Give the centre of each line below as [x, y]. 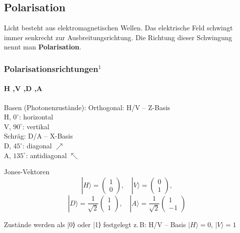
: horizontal [36, 117]
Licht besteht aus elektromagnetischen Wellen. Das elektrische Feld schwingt [119, 28]
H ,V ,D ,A [23, 88]
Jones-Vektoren [27, 172]
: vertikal [36, 126]
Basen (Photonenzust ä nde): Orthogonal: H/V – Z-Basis [87, 107]
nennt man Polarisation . [43, 47]
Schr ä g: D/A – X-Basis [38, 136]
